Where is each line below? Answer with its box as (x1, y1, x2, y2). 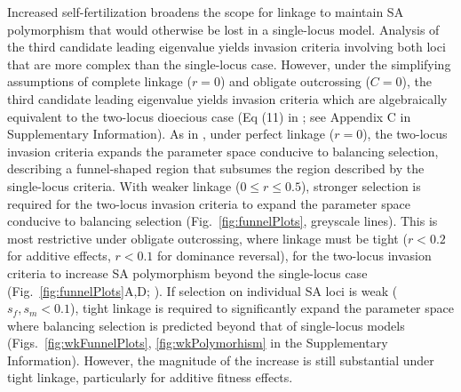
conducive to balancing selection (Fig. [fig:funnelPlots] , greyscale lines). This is (7, 212, 438, 230)
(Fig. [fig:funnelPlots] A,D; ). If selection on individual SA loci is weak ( (7, 281, 398, 300)
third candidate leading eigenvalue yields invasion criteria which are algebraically (7, 89, 448, 108)
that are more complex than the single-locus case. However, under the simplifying (7, 54, 451, 73)
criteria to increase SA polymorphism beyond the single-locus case (7, 263, 368, 282)
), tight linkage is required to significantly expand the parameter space (69, 299, 455, 317)
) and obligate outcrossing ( (219, 72, 370, 91)
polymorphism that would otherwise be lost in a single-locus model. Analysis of (7, 20, 440, 38)
